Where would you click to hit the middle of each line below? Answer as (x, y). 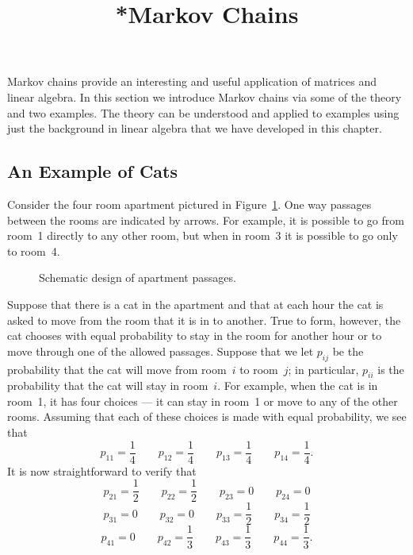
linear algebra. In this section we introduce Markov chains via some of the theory (205, 96)
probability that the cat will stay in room (108, 385)
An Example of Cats (93, 171)
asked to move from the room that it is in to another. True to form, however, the (204, 320)
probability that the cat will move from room (117, 369)
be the (348, 351)
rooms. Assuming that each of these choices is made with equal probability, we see (207, 416)
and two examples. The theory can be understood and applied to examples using (203, 112)
